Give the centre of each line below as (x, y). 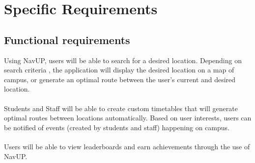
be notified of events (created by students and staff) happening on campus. (117, 127)
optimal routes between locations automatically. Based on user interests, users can (128, 118)
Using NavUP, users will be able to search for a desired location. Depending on (123, 60)
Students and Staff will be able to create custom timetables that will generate (121, 108)
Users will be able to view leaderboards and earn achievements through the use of (127, 146)
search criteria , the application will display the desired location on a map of (119, 70)
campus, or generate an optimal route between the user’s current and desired (120, 79)
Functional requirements (67, 39)
